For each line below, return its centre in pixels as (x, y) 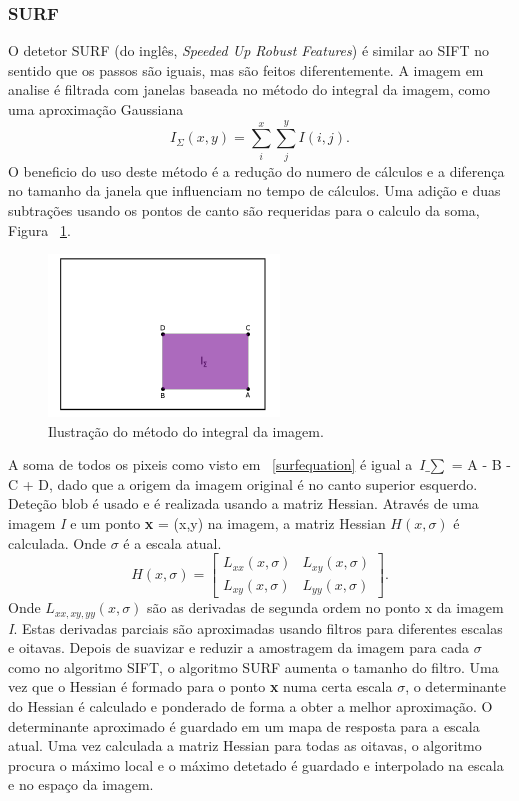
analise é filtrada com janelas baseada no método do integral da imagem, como (249, 89)
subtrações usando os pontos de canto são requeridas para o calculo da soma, (244, 209)
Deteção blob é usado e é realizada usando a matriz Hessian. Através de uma (243, 503)
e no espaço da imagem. (81, 784)
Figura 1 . (39, 229)
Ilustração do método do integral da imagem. (186, 430)
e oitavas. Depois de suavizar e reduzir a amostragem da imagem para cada (239, 647)
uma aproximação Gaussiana (96, 109)
